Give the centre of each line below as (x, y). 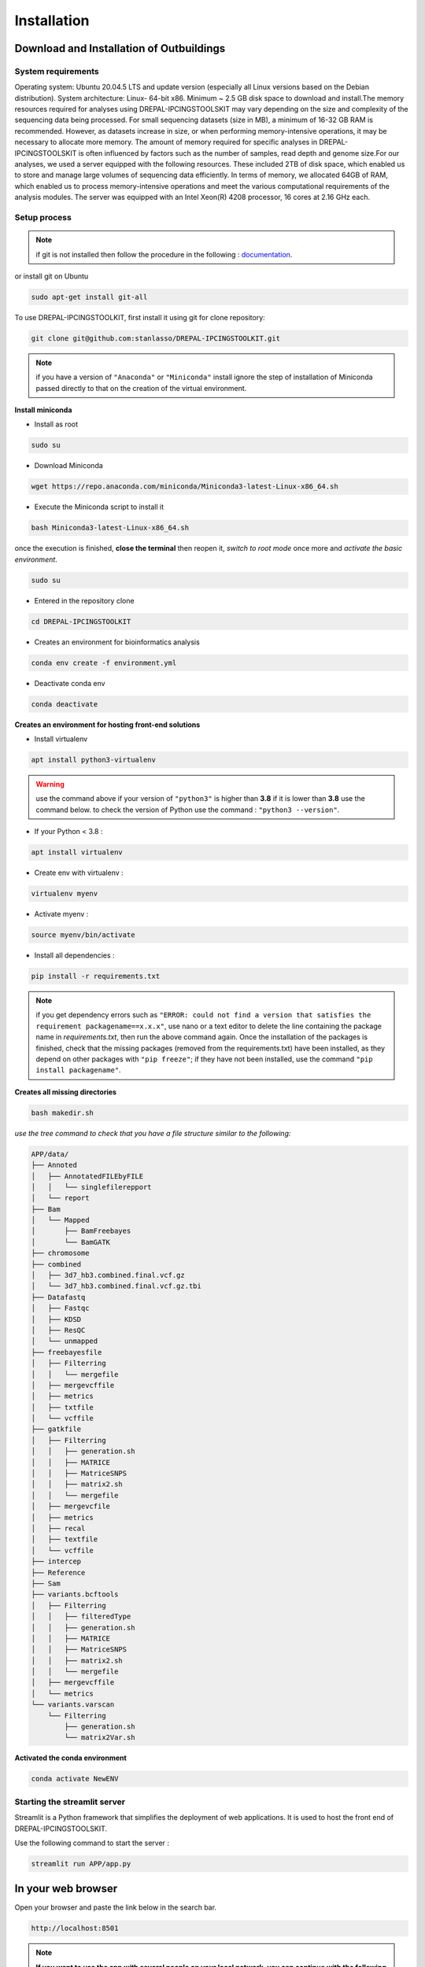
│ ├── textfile (65, 1539)
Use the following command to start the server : (92, 1843)
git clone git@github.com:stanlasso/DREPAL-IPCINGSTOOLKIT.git (156, 338)
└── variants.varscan (73, 1705)
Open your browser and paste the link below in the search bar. (115, 1907)
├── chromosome (60, 1253)
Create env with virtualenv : (79, 873)
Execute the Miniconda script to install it (99, 507)
